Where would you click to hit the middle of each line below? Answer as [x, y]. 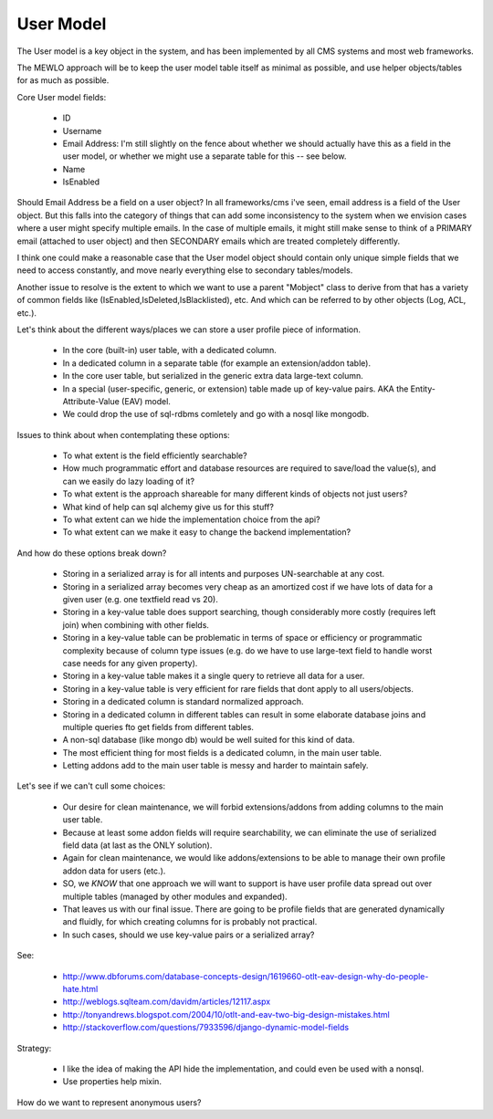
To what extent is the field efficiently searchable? [155, 455]
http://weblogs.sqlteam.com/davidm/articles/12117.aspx [167, 1002]
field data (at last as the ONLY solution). [137, 845]
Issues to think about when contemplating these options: [123, 434]
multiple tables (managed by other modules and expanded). [175, 896]
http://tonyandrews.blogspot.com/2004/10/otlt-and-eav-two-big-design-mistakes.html [226, 1014]
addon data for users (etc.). [114, 871]
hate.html [80, 988]
